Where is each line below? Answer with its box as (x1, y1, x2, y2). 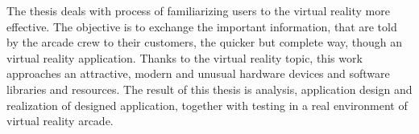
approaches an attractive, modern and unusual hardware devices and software (6, 65, 390, 82)
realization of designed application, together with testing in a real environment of (6, 96, 408, 113)
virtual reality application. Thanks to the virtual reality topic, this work (6, 49, 363, 66)
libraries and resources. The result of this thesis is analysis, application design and (6, 80, 413, 97)
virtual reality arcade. (6, 112, 114, 129)
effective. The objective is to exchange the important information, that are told (6, 18, 397, 35)
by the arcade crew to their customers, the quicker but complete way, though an (6, 34, 403, 51)
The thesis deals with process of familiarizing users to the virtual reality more (6, 2, 390, 18)
